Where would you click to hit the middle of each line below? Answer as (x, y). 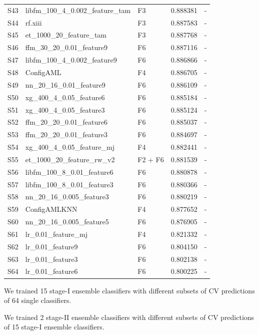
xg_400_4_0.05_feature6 (65, 97)
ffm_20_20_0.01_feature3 (66, 134)
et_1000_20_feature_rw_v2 (70, 159)
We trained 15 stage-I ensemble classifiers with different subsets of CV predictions (129, 290)
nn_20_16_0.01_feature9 (65, 84)
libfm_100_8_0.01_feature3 (69, 184)
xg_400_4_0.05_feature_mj (70, 147)
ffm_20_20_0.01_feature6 (66, 122)
